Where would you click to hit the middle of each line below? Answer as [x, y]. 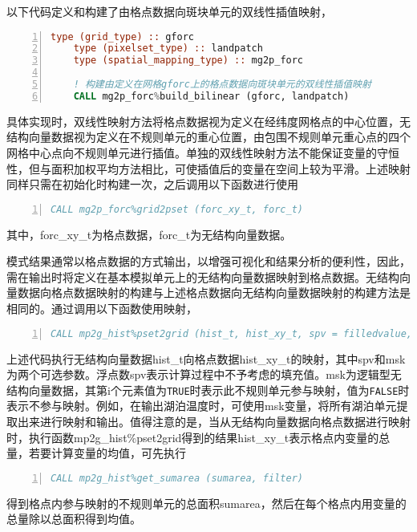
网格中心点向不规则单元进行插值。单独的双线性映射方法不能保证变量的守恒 [203, 153]
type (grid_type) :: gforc [122, 37]
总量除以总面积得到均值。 [74, 519]
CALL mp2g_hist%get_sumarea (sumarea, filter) [177, 478]
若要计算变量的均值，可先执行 [107, 453]
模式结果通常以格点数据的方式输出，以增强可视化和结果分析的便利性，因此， [208, 261]
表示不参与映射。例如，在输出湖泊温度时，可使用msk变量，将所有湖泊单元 [202, 406]
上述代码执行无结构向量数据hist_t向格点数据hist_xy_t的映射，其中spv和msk [206, 358]
